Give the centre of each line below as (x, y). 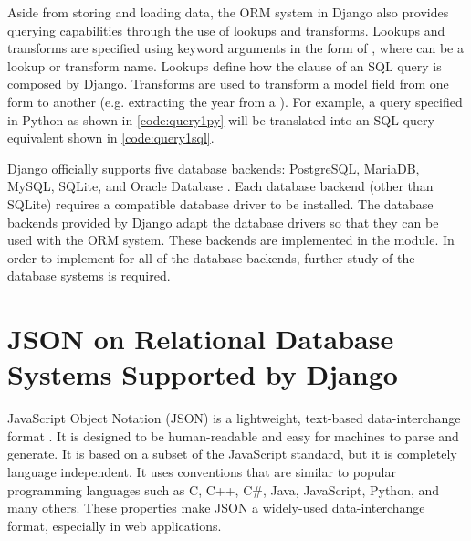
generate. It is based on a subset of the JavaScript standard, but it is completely (232, 454)
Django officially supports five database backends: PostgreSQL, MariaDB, (214, 168)
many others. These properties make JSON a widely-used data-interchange (216, 508)
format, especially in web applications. (115, 525)
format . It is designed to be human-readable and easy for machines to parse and (233, 435)
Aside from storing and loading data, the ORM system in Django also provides (228, 12)
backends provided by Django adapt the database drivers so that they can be (223, 222)
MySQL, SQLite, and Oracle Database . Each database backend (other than (220, 186)
